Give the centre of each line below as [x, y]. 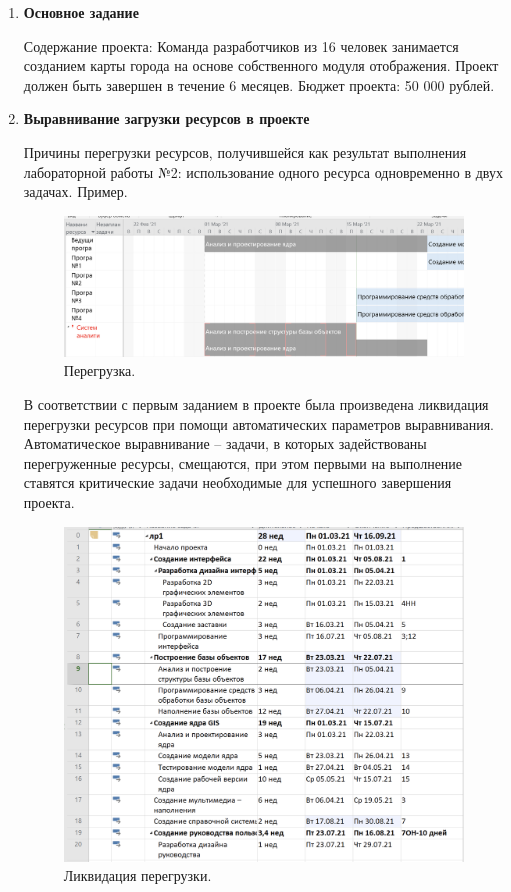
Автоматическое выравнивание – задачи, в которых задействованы [225, 443]
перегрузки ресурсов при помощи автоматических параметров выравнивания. [258, 423]
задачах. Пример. [75, 191]
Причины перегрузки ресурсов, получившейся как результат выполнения [245, 151]
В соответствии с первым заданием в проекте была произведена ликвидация [256, 404]
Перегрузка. [99, 370]
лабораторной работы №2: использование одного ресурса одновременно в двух [263, 171]
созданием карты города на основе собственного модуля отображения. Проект [261, 65]
